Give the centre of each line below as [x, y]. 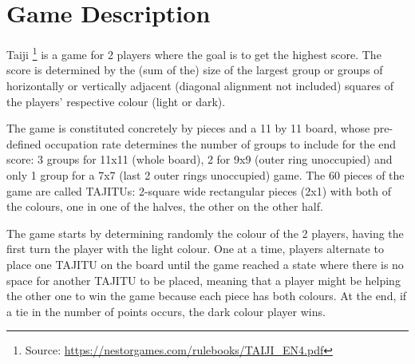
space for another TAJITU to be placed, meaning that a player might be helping [204, 280]
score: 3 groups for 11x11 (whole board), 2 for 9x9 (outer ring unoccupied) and [200, 159]
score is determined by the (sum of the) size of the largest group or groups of [195, 70]
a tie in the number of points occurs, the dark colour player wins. [166, 311]
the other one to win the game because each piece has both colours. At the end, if [207, 296]
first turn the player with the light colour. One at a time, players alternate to [195, 249]
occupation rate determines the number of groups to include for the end [221, 143]
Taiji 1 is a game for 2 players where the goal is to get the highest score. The [194, 53]
